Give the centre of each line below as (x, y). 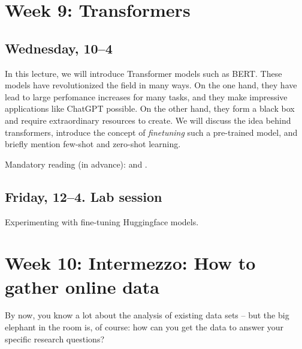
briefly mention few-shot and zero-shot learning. (93, 144)
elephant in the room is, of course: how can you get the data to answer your (144, 327)
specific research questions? (55, 338)
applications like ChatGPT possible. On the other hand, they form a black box (150, 108)
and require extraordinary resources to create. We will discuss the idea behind (148, 120)
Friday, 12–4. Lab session (84, 196)
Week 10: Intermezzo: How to (130, 263)
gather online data (82, 286)
